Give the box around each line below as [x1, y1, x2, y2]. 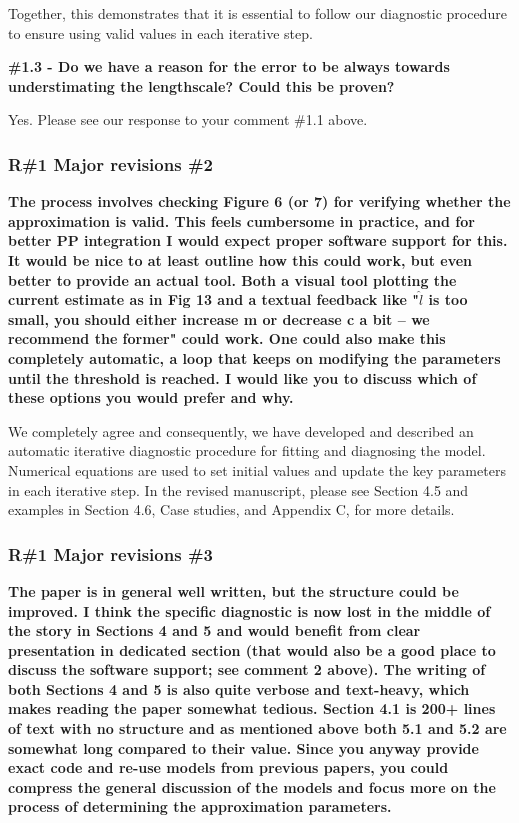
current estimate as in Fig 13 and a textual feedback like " [8, 289, 420, 310]
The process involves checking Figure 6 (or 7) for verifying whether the [8, 191, 511, 212]
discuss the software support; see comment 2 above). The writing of [8, 659, 486, 680]
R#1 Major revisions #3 [8, 541, 213, 566]
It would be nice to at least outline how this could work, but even [8, 249, 473, 270]
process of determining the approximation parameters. [8, 796, 392, 817]
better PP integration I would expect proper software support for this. [8, 230, 508, 251]
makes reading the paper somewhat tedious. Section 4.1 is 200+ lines [8, 698, 496, 719]
